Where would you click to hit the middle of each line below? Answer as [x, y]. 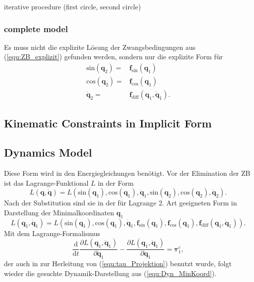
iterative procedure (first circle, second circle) [73, 6]
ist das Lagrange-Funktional [46, 182]
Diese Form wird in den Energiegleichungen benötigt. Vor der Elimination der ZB [127, 173]
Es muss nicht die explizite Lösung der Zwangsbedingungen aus [100, 47]
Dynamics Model [48, 152]
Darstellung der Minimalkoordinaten [59, 212]
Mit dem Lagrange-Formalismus [52, 233]
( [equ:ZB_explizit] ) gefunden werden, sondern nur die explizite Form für [113, 57]
